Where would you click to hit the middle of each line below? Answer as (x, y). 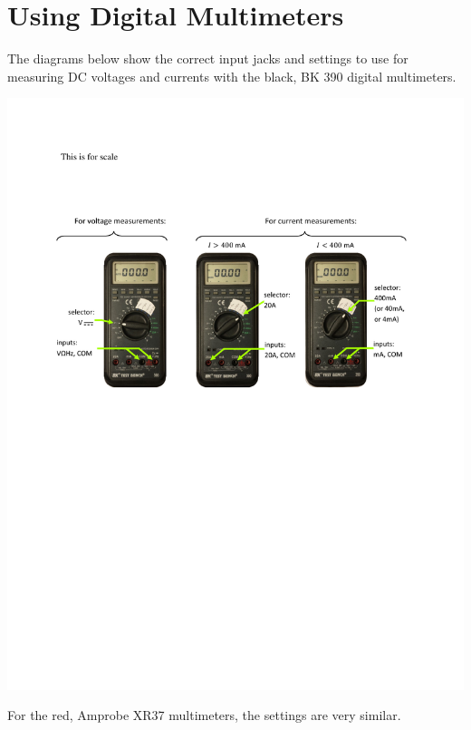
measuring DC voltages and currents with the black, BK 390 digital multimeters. (232, 76)
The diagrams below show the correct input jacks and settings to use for (208, 58)
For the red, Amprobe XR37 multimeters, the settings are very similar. (204, 715)
